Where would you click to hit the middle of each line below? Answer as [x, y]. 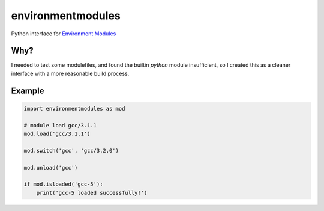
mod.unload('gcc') [51, 167]
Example [28, 90]
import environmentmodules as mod [74, 109]
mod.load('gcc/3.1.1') [57, 134]
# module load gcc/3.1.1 [60, 125]
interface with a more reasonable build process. [70, 73]
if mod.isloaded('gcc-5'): [63, 184]
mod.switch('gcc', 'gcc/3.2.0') [71, 151]
